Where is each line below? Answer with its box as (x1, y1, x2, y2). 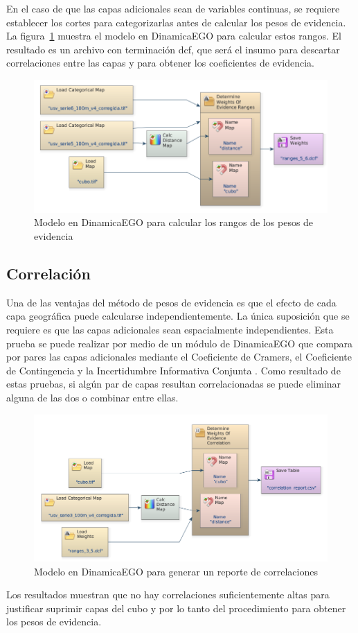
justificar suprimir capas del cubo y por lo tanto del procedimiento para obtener (6, 600, 346, 615)
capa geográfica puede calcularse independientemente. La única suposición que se (6, 309, 350, 323)
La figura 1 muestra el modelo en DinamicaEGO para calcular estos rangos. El (6, 28, 341, 43)
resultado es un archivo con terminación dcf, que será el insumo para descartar (6, 42, 340, 56)
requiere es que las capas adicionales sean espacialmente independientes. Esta (6, 322, 334, 336)
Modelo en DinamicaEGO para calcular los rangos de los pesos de (34, 215, 314, 229)
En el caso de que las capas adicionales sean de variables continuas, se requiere (6, 1, 340, 15)
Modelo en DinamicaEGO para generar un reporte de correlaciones (34, 564, 318, 578)
